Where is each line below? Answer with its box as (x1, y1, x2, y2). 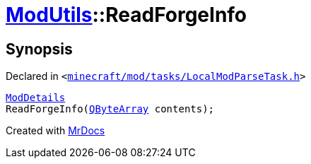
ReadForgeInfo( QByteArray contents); (6, 103, 215, 115)
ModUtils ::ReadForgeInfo (6, 3, 247, 27)
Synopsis (6, 40, 73, 58)
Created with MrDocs (6, 124, 105, 137)
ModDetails (6, 92, 66, 104)
